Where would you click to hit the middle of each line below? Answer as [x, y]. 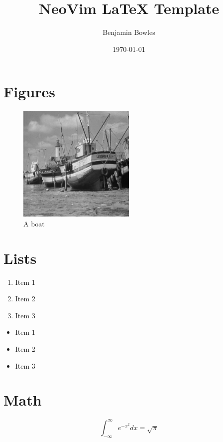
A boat [34, 223]
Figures [29, 92]
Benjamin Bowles [129, 32]
